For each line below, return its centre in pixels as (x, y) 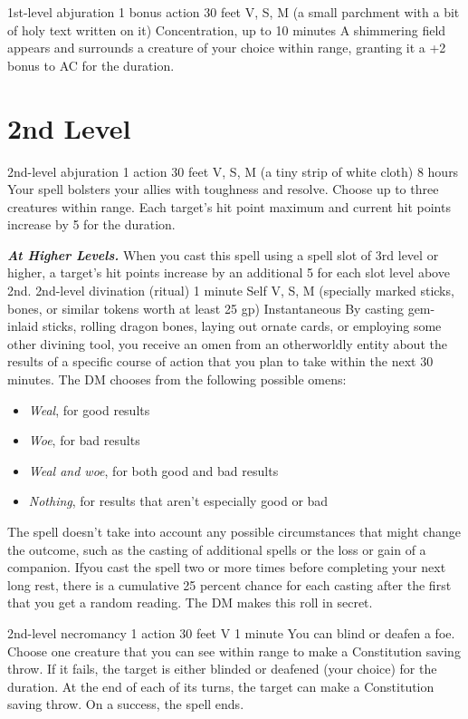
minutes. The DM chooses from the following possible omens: (177, 379)
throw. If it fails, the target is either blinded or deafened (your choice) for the (222, 669)
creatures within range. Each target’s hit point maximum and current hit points (229, 206)
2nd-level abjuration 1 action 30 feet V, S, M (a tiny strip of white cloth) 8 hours (233, 171)
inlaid (23, 326)
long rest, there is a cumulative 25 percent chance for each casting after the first (229, 584)
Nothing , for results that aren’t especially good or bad (178, 501)
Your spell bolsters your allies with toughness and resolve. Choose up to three (223, 189)
